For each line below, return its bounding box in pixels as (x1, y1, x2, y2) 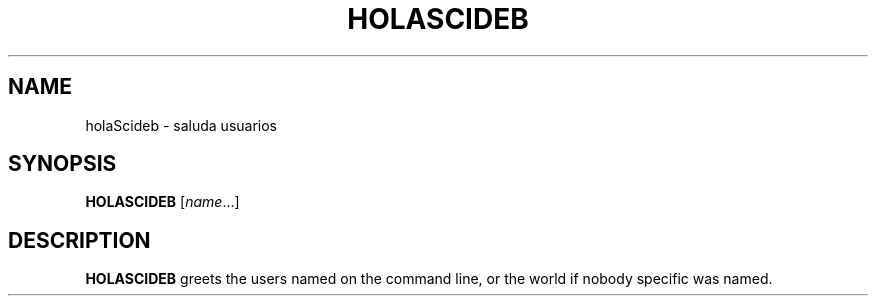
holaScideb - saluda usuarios (85, 116, 277, 134)
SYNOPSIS (8, 151, 117, 177)
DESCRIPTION (8, 227, 151, 253)
